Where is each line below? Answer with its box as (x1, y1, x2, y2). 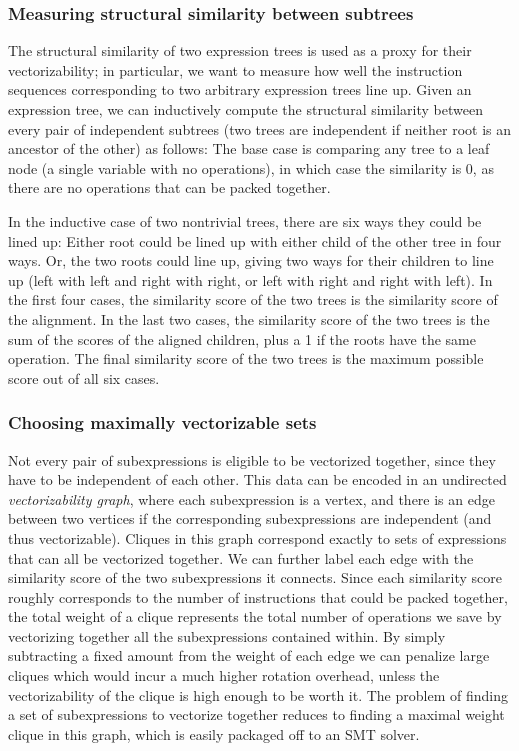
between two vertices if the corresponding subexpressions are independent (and (8, 508, 492, 529)
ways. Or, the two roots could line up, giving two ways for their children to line (8, 250, 494, 271)
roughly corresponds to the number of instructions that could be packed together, (8, 586, 508, 607)
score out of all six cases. (8, 367, 160, 388)
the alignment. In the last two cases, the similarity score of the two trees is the (8, 308, 490, 329)
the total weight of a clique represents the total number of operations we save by (8, 606, 502, 627)
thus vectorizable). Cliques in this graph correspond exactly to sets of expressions (8, 527, 507, 548)
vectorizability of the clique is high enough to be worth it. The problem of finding (8, 684, 508, 705)
